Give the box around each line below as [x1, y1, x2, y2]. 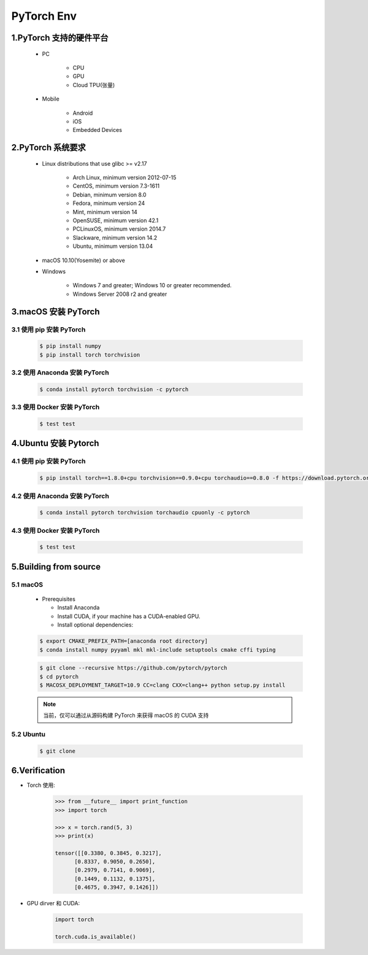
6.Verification [11, 765, 66, 776]
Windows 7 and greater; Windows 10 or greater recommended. [72, 282, 232, 289]
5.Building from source [11, 562, 101, 572]
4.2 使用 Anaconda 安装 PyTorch [11, 492, 110, 500]
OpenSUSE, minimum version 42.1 [72, 217, 159, 224]
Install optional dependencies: [57, 621, 134, 628]
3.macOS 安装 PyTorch [11, 306, 100, 317]
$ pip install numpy [39, 342, 101, 350]
